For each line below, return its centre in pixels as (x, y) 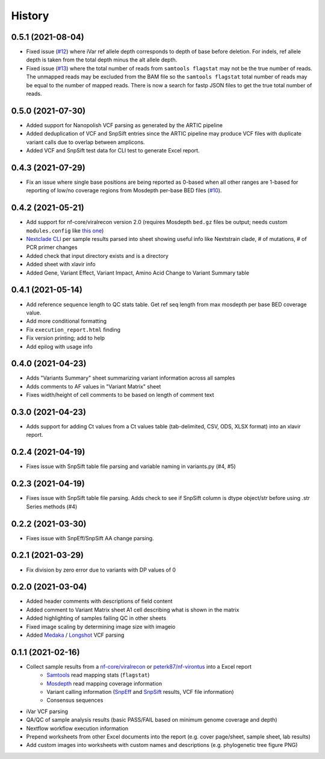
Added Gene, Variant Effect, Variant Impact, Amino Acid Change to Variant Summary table (138, 273)
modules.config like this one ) (65, 230)
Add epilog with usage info (59, 346)
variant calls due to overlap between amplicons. (85, 142)
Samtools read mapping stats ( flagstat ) (98, 675)
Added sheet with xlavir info (61, 264)
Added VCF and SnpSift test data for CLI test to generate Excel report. (113, 151)
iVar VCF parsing (47, 711)
